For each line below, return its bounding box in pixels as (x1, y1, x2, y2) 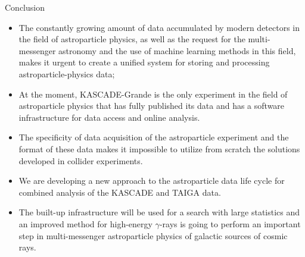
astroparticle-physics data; (18, 67, 115, 80)
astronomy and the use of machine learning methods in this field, (58, 44, 296, 57)
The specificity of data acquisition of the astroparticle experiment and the (18, 131, 289, 143)
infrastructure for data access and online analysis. (18, 111, 200, 123)
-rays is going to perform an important (159, 217, 301, 230)
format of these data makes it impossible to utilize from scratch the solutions (18, 142, 300, 155)
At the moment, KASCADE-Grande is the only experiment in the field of (18, 87, 288, 100)
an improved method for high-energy (18, 217, 152, 230)
